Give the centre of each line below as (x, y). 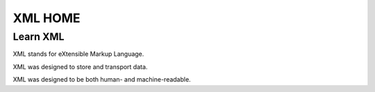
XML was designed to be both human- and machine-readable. (102, 80)
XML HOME (47, 18)
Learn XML (39, 37)
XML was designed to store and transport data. (80, 66)
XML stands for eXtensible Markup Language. (78, 54)
